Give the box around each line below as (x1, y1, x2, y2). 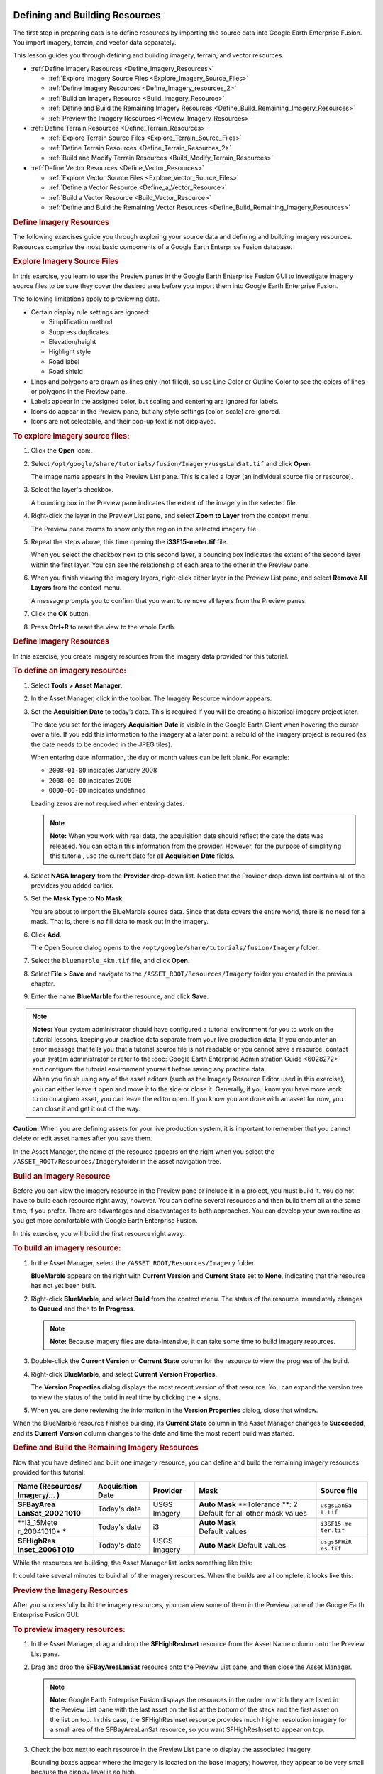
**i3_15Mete (17, 1517, 58, 1527)
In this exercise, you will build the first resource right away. (13, 1229, 185, 1238)
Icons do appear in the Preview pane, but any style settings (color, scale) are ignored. (30, 407, 281, 415)
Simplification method (48, 318, 113, 326)
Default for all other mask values (199, 1508, 308, 1518)
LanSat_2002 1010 (17, 1508, 82, 1518)
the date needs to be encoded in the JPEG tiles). (30, 740, 173, 749)
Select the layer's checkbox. (30, 485, 114, 494)
